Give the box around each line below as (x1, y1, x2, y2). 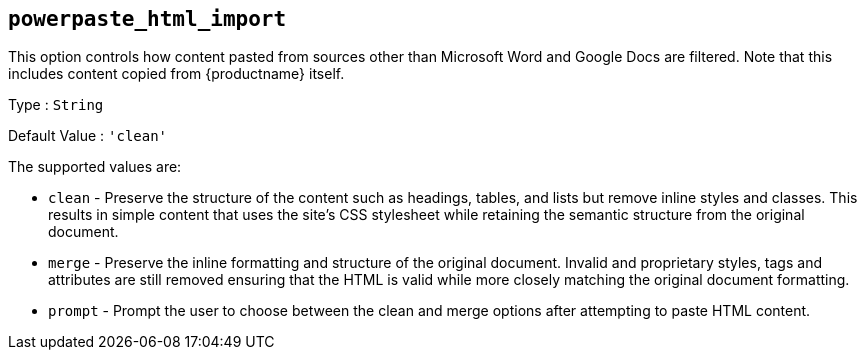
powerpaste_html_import (8, 7, 287, 31)
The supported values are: (8, 158, 182, 176)
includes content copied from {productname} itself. (8, 65, 345, 83)
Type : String (8, 96, 104, 114)
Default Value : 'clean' (8, 127, 168, 145)
